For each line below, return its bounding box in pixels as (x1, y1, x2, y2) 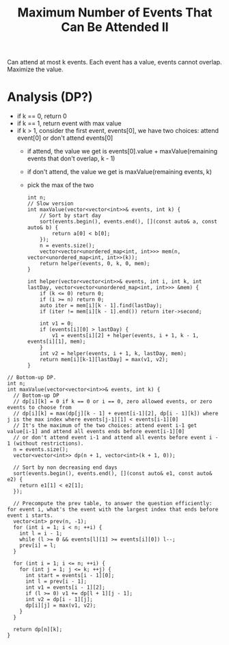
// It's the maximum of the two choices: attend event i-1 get (13, 422, 197, 429)
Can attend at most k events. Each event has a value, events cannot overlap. (7, 58, 222, 66)
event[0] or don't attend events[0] (16, 134, 113, 142)
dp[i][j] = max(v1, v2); (25, 602, 96, 609)
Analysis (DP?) (7, 89, 94, 105)
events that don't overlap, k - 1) (27, 154, 116, 162)
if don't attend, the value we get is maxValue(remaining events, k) (27, 168, 212, 176)
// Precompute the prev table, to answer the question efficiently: (13, 500, 213, 507)
